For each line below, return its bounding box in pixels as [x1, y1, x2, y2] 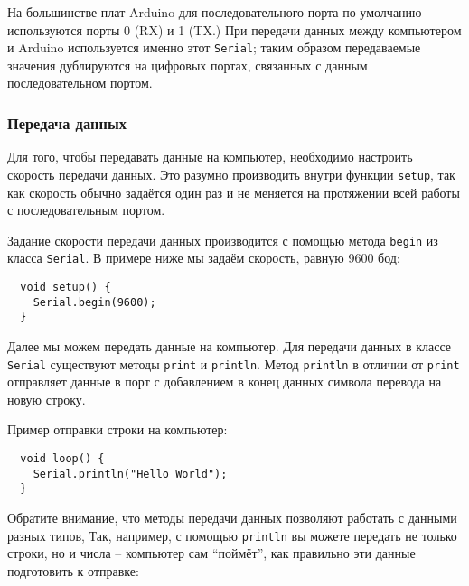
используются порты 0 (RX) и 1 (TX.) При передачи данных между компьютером [7, 20, 462, 39]
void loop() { [20, 452, 105, 465]
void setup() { [20, 281, 111, 293]
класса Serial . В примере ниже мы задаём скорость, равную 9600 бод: [7, 248, 400, 267]
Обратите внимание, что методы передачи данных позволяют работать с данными [7, 507, 457, 526]
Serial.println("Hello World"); [33, 467, 228, 480]
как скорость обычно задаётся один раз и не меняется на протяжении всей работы [7, 182, 460, 201]
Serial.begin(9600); [33, 295, 156, 309]
